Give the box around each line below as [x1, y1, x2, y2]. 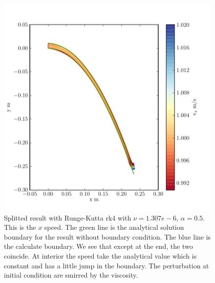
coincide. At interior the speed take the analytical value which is [4, 250, 197, 261]
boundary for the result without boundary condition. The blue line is [4, 231, 211, 242]
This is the [4, 222, 36, 232]
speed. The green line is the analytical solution [44, 222, 184, 232]
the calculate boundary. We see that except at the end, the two [4, 241, 193, 251]
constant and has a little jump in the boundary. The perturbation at [4, 260, 209, 270]
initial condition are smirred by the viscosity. [4, 270, 138, 280]
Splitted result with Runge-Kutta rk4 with [4, 212, 131, 222]
